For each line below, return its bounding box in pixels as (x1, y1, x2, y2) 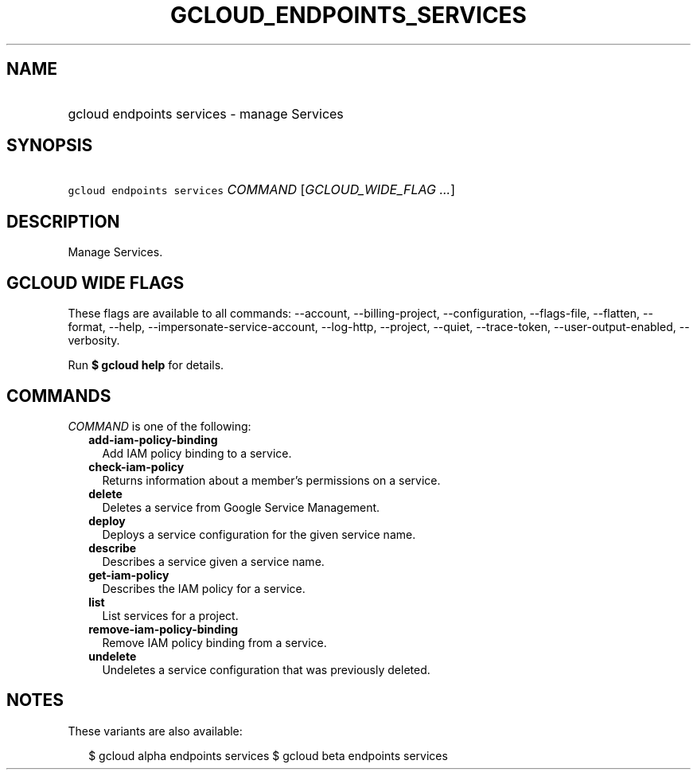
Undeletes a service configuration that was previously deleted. (102, 662, 430, 677)
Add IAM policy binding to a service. (102, 446, 292, 460)
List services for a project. (102, 608, 239, 622)
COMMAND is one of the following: (68, 419, 251, 433)
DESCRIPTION (6, 211, 120, 232)
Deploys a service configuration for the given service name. (102, 527, 416, 541)
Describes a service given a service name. (102, 554, 325, 568)
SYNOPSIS (6, 135, 93, 156)
